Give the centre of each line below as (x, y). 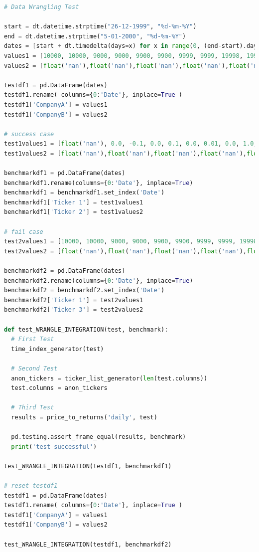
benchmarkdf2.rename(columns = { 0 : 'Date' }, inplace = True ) (99, 280)
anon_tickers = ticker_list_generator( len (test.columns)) (109, 378)
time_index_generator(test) (58, 349)
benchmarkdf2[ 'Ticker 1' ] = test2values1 (74, 300)
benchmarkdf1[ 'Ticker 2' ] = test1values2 (74, 212)
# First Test (33, 339)
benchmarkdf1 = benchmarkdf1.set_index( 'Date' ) (84, 193)
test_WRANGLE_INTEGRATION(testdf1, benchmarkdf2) (88, 544)
